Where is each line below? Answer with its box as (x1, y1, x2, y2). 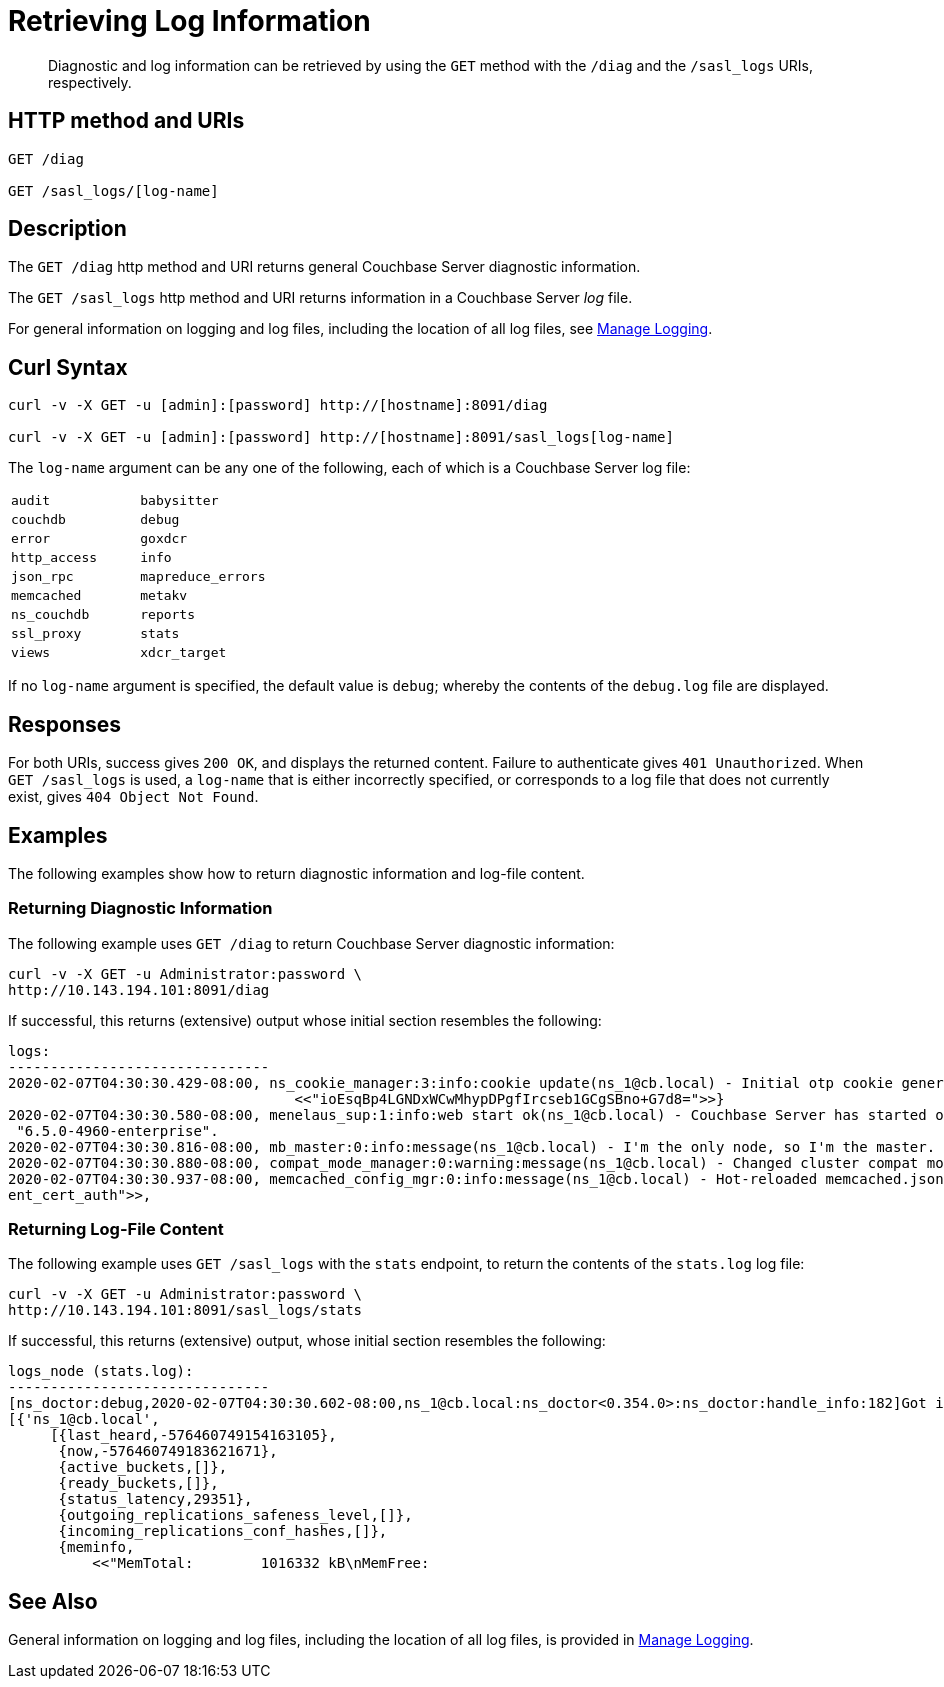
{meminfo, (58, 1539, 135, 1556)
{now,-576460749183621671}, (58, 1443, 278, 1460)
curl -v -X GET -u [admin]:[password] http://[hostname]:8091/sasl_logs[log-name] (8, 429, 674, 446)
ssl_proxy (11, 626, 82, 642)
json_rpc (11, 569, 74, 585)
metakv (140, 588, 188, 604)
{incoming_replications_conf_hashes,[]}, (58, 1523, 388, 1540)
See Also (8, 1588, 98, 1614)
